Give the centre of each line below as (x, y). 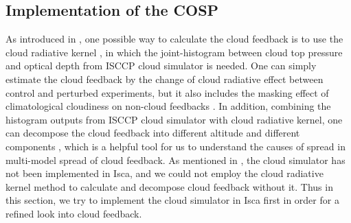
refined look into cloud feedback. (74, 213)
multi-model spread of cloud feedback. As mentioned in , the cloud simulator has (175, 160)
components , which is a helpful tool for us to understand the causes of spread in (175, 146)
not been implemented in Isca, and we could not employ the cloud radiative (165, 173)
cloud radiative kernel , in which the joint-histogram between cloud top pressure (174, 52)
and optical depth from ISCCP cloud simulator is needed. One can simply (161, 66)
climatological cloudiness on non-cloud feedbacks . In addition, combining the (168, 106)
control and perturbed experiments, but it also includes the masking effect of (167, 92)
